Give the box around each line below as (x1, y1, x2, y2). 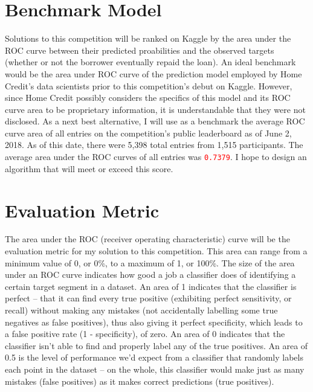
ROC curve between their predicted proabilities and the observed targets (5, 43, 274, 56)
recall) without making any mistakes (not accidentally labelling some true (5, 304, 278, 316)
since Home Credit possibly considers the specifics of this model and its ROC (5, 91, 291, 104)
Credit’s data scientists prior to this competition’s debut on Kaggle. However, (5, 79, 292, 92)
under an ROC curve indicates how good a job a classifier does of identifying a (5, 268, 296, 281)
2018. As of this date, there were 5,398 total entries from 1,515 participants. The (5, 138, 303, 151)
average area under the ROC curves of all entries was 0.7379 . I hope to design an (5, 150, 307, 163)
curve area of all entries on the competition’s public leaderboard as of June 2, (5, 126, 292, 139)
